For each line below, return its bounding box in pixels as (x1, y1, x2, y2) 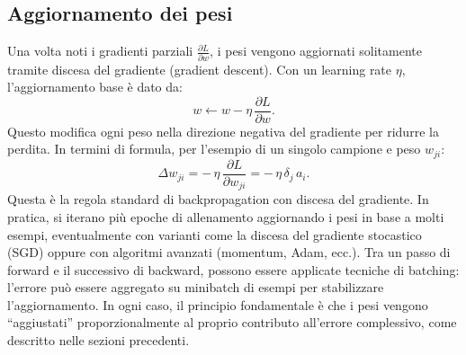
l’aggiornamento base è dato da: (7, 77, 183, 96)
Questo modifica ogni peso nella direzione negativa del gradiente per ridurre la (7, 121, 439, 140)
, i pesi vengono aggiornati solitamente (210, 41, 422, 60)
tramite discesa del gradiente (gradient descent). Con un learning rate (7, 59, 392, 78)
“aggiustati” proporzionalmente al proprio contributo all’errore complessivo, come (7, 313, 457, 332)
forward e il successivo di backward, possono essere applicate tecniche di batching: (7, 260, 460, 279)
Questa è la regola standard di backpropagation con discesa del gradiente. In (7, 190, 429, 209)
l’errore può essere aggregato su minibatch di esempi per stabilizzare (7, 278, 384, 297)
